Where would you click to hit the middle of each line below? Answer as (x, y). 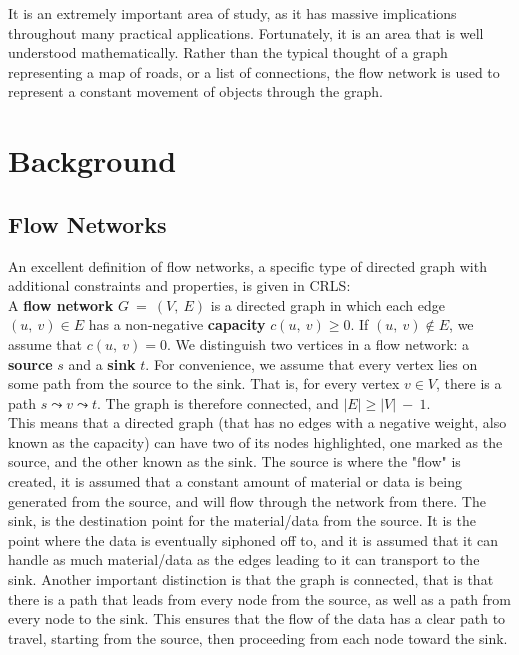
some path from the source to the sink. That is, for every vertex (204, 383)
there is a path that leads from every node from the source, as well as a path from (260, 598)
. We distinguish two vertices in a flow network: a (318, 343)
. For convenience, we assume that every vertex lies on (311, 363)
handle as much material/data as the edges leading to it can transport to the (244, 559)
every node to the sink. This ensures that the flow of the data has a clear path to (257, 618)
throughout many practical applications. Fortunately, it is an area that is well (246, 32)
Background (92, 160)
